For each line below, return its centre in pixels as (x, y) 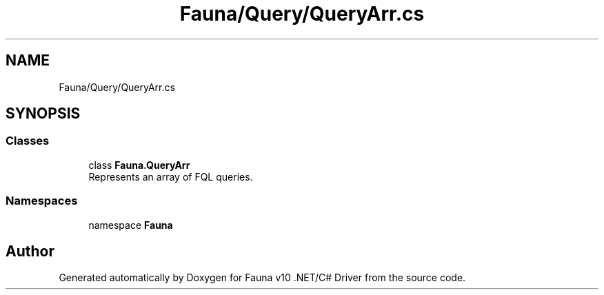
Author (30, 251)
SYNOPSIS (43, 114)
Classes (28, 141)
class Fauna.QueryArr (139, 165)
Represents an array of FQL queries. (171, 176)
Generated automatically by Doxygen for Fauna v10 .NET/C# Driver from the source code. (262, 278)
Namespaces (42, 201)
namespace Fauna (131, 225)
